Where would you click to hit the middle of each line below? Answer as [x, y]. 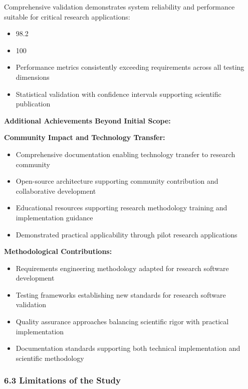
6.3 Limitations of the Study [62, 380]
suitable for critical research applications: [67, 16]
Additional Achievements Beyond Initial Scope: [87, 120]
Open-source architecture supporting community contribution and [117, 181]
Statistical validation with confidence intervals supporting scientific [118, 94]
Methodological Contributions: [58, 251]
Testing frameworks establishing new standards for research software [121, 294]
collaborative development [56, 190]
